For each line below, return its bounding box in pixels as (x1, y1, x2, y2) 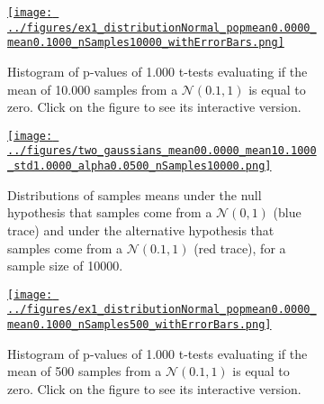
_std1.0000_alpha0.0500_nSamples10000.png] (7, 160, 272, 173)
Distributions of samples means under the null (7, 185, 262, 204)
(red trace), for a (193, 238, 286, 257)
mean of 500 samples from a (7, 362, 162, 381)
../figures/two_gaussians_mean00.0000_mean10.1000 (7, 144, 317, 158)
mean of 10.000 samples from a (7, 79, 178, 98)
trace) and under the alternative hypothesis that (7, 220, 274, 239)
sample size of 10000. (7, 256, 123, 275)
